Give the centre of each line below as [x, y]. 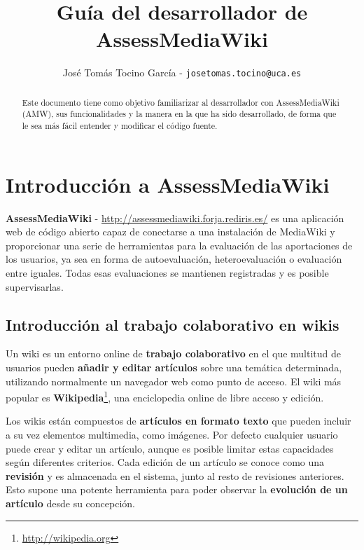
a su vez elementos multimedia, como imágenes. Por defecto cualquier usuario [172, 435]
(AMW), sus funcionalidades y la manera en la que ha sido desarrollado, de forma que [179, 114]
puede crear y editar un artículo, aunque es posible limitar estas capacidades [170, 448]
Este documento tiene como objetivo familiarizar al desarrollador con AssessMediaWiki [181, 102]
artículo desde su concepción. [71, 503]
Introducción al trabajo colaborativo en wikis [173, 324]
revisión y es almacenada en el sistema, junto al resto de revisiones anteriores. [175, 475]
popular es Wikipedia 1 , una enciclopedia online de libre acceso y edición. [165, 396]
